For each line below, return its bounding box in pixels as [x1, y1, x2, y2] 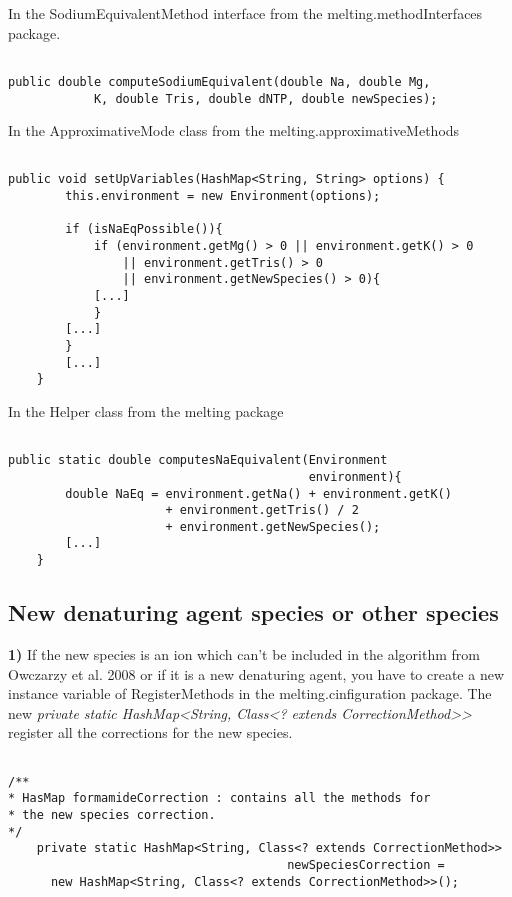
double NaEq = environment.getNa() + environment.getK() [65, 486, 452, 501]
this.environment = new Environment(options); [65, 189, 381, 204]
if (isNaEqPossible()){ [65, 222, 223, 237]
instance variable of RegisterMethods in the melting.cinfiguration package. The [8, 683, 492, 704]
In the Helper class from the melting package [8, 400, 284, 421]
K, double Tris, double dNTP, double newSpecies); [93, 91, 438, 106]
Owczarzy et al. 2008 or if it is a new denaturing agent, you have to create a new [8, 663, 505, 684]
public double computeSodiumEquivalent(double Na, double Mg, [8, 74, 431, 89]
